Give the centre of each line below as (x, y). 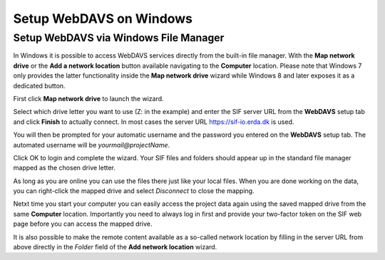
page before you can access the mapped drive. (83, 224)
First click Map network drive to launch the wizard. (88, 98)
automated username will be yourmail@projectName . (92, 145)
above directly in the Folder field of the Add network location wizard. (115, 247)
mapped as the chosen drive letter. (64, 168)
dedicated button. (39, 85)
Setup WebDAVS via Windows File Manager (119, 38)
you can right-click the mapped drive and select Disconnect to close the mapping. (134, 191)
